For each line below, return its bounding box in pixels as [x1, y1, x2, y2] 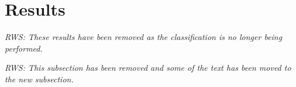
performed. [5, 42, 43, 54]
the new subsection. [5, 72, 74, 85]
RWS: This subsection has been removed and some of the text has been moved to [5, 61, 291, 74]
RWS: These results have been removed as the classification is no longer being [5, 31, 283, 43]
